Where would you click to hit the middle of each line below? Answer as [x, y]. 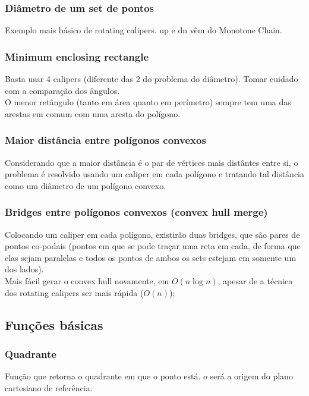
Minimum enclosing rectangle [77, 56]
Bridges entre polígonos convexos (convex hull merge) [136, 212]
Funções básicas [54, 324]
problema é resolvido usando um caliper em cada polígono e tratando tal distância [155, 174]
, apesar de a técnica [255, 281]
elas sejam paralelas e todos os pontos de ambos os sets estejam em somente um [151, 257]
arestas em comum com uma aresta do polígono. [93, 113]
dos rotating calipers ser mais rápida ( [74, 292]
